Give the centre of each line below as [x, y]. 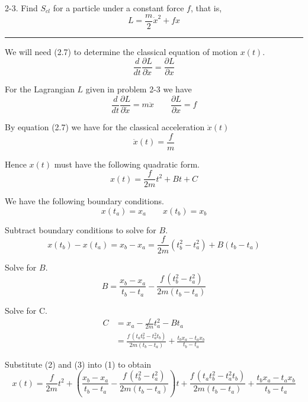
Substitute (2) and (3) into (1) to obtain [78, 364]
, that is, [206, 8]
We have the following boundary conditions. [84, 201]
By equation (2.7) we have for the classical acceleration [105, 126]
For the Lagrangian [40, 89]
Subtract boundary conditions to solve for [81, 229]
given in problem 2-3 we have [139, 89]
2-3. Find [21, 8]
